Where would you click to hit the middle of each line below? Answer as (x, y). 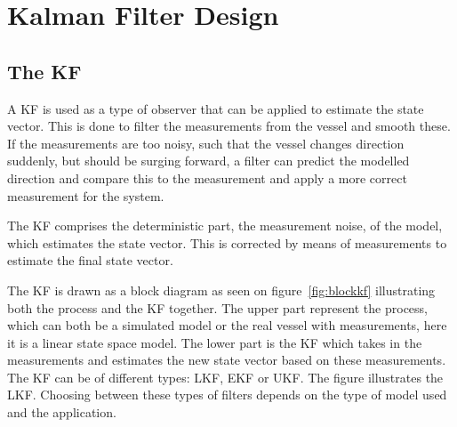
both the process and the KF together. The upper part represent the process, (217, 307)
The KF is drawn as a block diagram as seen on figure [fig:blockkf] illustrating (221, 290)
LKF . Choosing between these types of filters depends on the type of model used (227, 395)
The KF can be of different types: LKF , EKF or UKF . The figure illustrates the (225, 377)
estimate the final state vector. (90, 260)
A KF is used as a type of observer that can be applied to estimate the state (216, 108)
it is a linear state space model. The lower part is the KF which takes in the (215, 342)
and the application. (62, 412)
